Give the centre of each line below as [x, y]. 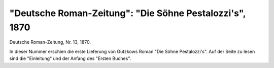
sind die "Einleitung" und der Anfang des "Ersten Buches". [70, 58]
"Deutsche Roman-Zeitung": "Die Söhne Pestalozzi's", [128, 13]
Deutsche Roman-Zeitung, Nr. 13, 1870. [50, 42]
